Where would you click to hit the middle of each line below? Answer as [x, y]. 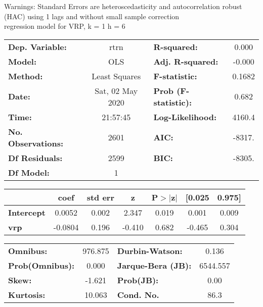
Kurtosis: [27, 294]
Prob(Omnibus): [41, 265]
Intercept [27, 212]
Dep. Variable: [37, 46]
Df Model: [29, 172]
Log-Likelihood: [185, 117]
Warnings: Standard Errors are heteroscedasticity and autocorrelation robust [123, 6]
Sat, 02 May [116, 90]
